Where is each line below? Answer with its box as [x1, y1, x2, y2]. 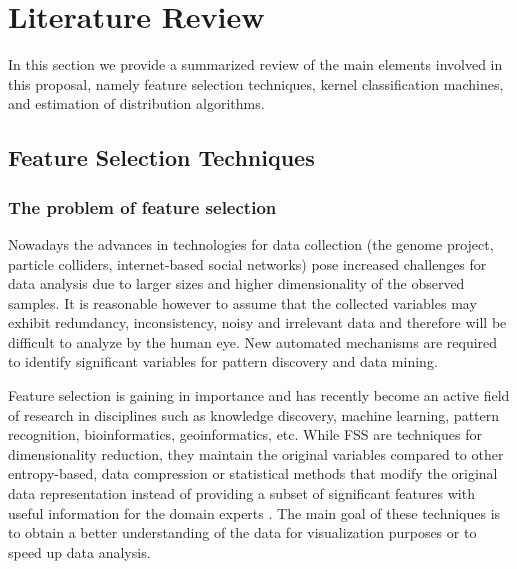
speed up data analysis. [8, 541, 151, 562]
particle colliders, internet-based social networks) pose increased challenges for [8, 253, 487, 274]
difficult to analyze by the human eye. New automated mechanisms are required [8, 331, 498, 352]
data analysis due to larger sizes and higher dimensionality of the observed [8, 273, 465, 294]
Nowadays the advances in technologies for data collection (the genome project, [8, 233, 494, 254]
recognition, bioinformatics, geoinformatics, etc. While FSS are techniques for [8, 424, 482, 445]
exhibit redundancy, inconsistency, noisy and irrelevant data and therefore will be [8, 312, 507, 333]
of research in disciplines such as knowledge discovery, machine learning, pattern [8, 404, 500, 425]
